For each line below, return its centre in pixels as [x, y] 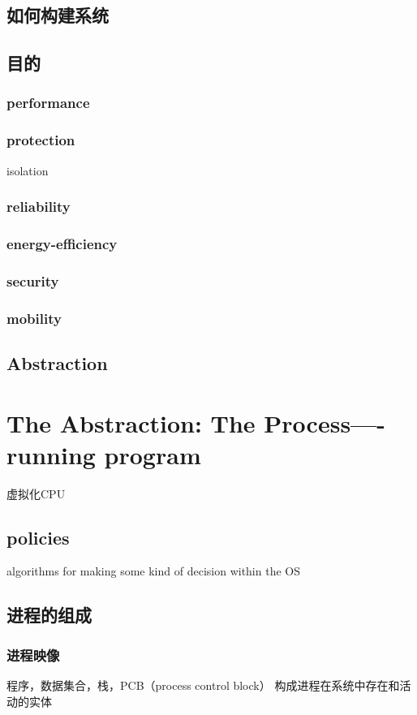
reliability [39, 207]
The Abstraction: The [131, 422]
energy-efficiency [62, 243]
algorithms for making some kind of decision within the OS [153, 571]
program [153, 454]
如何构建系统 [58, 15]
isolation [28, 170]
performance [48, 103]
